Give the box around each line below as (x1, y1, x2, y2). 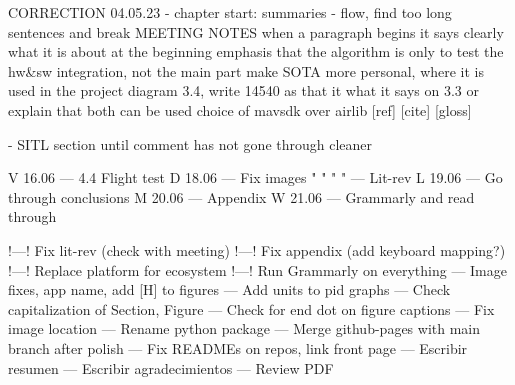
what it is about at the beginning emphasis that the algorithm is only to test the (8, 41, 504, 62)
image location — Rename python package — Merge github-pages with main (8, 318, 481, 339)
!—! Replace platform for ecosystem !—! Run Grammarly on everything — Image (8, 259, 507, 280)
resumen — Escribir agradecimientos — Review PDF (8, 357, 334, 378)
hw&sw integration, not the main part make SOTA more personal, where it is (8, 60, 485, 81)
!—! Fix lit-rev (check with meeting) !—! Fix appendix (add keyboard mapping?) (8, 239, 506, 260)
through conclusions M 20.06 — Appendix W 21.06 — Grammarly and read (8, 186, 475, 207)
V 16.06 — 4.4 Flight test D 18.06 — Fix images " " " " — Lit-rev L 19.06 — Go (8, 167, 503, 188)
